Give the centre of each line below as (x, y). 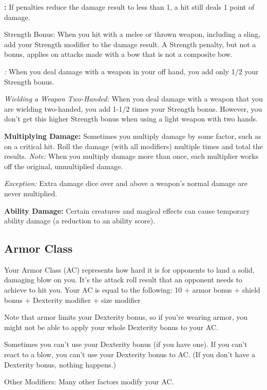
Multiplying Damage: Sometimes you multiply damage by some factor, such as (133, 136)
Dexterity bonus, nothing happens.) (60, 364)
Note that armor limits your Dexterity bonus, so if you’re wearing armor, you (126, 317)
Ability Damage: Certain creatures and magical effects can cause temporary (127, 210)
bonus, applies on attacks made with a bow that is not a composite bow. (118, 54)
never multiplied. (31, 193)
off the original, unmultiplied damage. (64, 166)
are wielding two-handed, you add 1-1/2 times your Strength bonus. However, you (133, 108)
